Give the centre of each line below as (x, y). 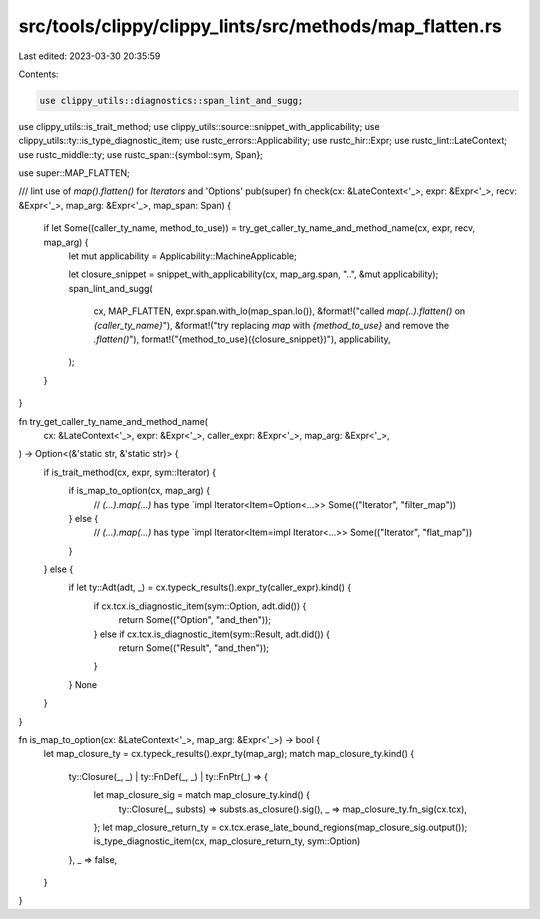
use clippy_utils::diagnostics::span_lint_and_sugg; (171, 100)
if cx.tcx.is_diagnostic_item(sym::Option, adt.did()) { (200, 606)
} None (83, 684)
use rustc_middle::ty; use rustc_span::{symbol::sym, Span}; (141, 154)
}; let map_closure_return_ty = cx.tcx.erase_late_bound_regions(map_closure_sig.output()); (280, 827)
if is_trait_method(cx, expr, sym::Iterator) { (130, 472)
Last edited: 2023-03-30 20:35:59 (89, 56)
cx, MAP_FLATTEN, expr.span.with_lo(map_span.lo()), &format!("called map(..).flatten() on (279, 311)
